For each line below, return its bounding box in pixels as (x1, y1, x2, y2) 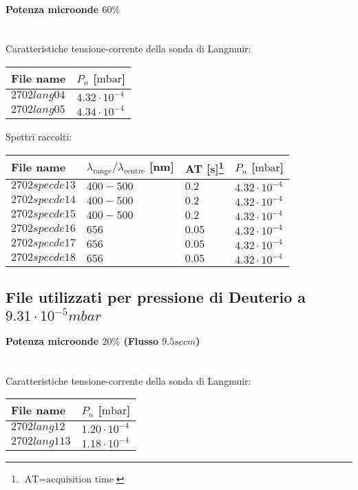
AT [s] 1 (185, 158, 224, 176)
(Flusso (123, 334, 158, 348)
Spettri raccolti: (6, 129, 72, 143)
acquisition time (46, 475, 114, 485)
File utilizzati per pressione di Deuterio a (6, 286, 306, 308)
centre (124, 167, 145, 175)
